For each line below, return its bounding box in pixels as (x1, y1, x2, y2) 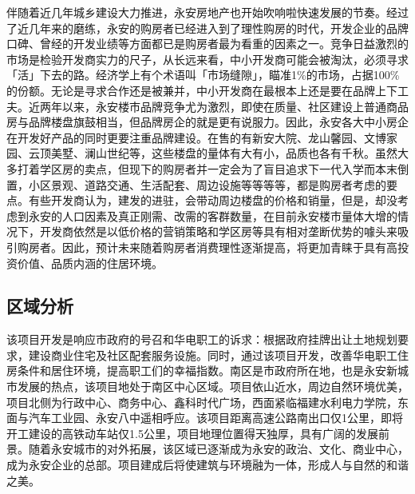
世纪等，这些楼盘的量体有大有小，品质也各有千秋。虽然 (106, 145, 397, 161)
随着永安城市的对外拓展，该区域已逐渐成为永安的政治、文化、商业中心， (28, 440, 409, 457)
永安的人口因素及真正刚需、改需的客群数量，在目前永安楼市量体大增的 (28, 207, 397, 224)
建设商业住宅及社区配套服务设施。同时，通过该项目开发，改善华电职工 (28, 346, 397, 363)
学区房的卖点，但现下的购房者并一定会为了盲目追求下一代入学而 (39, 160, 375, 177)
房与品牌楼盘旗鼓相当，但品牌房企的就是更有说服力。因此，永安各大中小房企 (6, 114, 409, 130)
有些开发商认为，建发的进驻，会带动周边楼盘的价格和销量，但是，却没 (28, 192, 397, 209)
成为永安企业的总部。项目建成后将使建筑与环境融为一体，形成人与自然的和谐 (6, 456, 409, 473)
